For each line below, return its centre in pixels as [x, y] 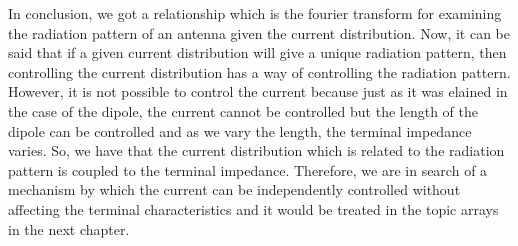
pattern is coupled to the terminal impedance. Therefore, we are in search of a [248, 169]
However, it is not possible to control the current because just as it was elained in [258, 91]
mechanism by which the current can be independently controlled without [234, 189]
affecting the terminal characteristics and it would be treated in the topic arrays [253, 208]
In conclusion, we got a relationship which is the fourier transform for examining [255, 13]
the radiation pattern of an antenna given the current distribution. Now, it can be [259, 32]
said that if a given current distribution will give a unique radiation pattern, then [257, 52]
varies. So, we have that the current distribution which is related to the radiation [256, 150]
